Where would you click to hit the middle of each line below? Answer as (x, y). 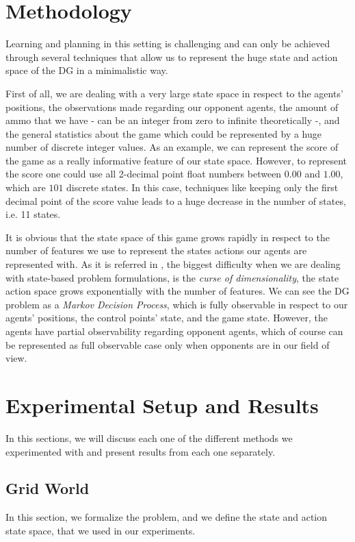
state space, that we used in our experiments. (101, 530)
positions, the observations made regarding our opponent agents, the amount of (172, 107)
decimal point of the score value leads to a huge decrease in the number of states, (176, 200)
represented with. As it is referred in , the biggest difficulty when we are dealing (173, 264)
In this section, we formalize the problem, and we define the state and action (167, 517)
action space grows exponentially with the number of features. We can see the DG (177, 291)
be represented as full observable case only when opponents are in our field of (168, 344)
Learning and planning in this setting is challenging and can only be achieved (168, 44)
